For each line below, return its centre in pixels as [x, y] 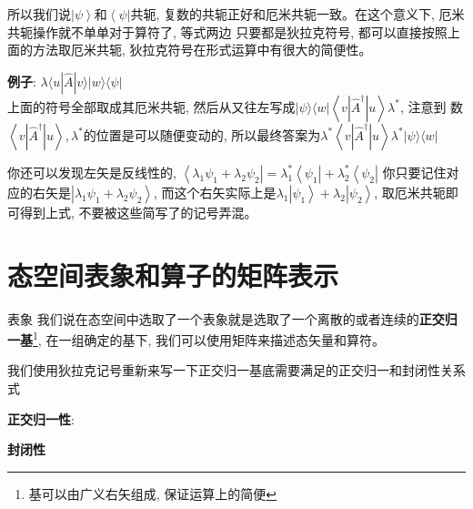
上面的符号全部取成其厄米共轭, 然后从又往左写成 [151, 106]
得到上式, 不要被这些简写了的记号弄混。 [138, 212]
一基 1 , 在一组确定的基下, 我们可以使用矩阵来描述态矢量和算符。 [196, 338]
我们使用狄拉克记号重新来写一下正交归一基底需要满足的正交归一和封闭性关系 [236, 370]
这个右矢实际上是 [225, 192]
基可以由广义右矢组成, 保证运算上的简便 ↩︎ [153, 493]
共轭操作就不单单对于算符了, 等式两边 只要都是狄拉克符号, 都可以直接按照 [227, 31]
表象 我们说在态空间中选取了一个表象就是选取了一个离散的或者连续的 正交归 [232, 318]
